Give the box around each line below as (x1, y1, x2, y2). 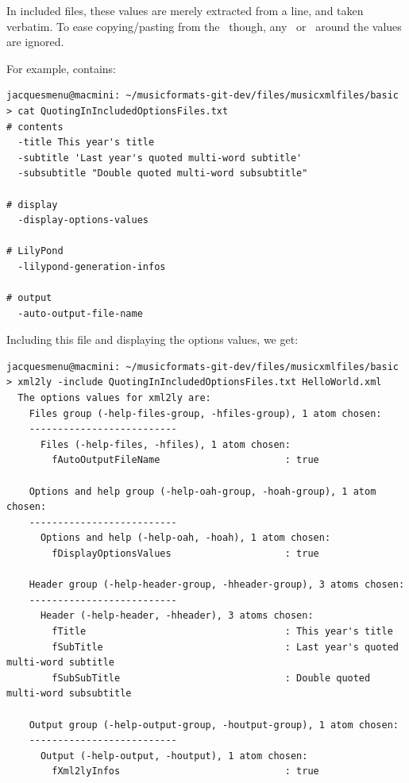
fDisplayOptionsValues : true (52, 548, 319, 559)
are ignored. (6, 33, 64, 50)
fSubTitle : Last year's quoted (52, 641, 399, 653)
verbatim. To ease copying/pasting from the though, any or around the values (6, 17, 402, 34)
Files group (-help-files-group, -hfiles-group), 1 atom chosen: (29, 407, 382, 419)
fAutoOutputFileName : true (52, 454, 319, 466)
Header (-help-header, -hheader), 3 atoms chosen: (40, 610, 314, 622)
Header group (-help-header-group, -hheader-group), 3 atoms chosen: (29, 579, 405, 591)
